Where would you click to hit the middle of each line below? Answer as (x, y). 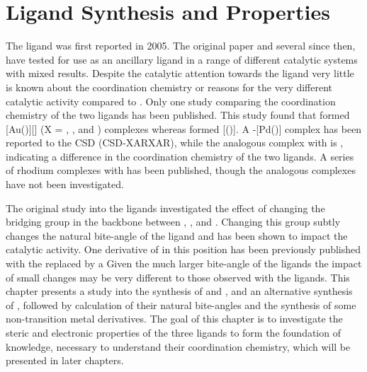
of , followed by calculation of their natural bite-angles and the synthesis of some (181, 304)
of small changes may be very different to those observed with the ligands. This (178, 277)
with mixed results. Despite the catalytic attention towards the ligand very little (180, 73)
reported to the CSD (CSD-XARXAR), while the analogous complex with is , (175, 143)
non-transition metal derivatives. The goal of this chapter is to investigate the (174, 319)
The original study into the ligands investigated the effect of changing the (165, 208)
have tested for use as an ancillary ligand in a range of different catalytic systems (182, 59)
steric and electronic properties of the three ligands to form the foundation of (173, 332)
